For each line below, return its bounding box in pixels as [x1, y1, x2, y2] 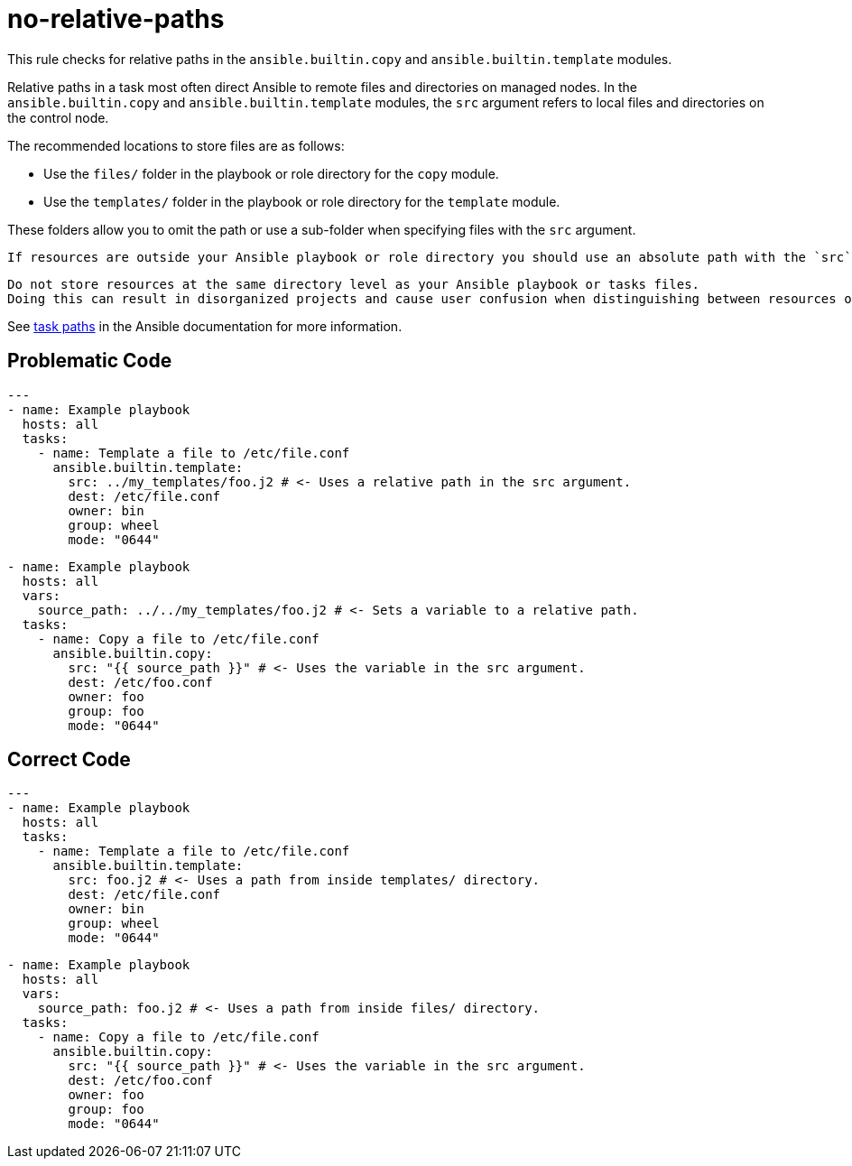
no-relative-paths [7, 4, 225, 34]
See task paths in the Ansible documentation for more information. [7, 318, 403, 334]
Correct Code [7, 748, 131, 772]
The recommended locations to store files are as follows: [7, 137, 345, 153]
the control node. [7, 109, 109, 125]
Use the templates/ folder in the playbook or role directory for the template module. [43, 193, 560, 209]
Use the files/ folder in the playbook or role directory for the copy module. [43, 165, 499, 181]
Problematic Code [7, 349, 172, 373]
